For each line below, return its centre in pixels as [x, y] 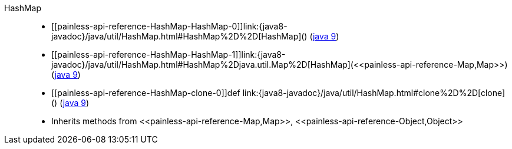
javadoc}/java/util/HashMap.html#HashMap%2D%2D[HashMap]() [179, 36]
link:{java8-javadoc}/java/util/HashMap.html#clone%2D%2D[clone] [374, 93]
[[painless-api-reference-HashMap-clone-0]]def [146, 93]
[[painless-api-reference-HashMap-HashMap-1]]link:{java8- [169, 54]
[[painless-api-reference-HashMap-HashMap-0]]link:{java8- [169, 26]
